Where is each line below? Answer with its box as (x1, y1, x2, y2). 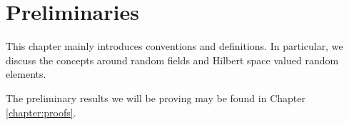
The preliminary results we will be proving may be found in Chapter (6, 90, 305, 105)
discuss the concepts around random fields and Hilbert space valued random (6, 52, 339, 67)
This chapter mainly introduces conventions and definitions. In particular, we (6, 39, 343, 54)
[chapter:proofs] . (6, 104, 76, 119)
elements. (6, 66, 46, 81)
